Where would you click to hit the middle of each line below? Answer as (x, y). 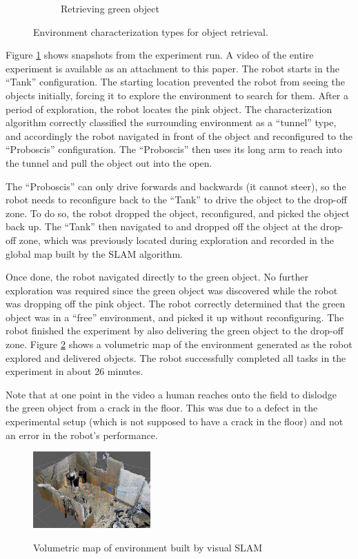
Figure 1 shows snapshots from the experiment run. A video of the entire (160, 55)
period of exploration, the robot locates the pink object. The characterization (169, 109)
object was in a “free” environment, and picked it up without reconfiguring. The (175, 317)
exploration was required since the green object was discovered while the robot (172, 290)
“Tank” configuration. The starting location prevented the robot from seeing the (175, 82)
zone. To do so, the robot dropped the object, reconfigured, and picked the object (178, 213)
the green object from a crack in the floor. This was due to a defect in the (162, 408)
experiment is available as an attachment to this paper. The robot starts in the (172, 68)
